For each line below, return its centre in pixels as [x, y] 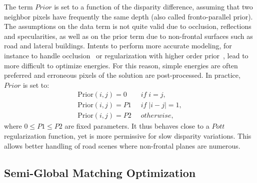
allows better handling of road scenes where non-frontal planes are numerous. [122, 145]
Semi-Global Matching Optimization [100, 172]
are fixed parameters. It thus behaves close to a [137, 126]
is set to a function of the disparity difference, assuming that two [153, 6]
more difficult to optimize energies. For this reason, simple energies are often [121, 65]
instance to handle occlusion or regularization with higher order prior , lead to [126, 55]
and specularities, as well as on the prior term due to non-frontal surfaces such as [128, 36]
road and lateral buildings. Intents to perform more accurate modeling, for [118, 46]
